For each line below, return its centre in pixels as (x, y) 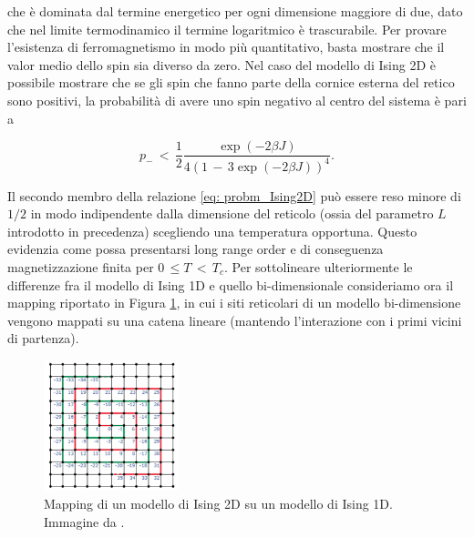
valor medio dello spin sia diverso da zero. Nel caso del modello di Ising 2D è (222, 64)
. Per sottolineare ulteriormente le (319, 266)
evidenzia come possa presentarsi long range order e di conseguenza (196, 249)
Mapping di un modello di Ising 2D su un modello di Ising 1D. (218, 504)
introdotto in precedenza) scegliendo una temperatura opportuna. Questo (212, 231)
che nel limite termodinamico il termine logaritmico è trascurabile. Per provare (227, 29)
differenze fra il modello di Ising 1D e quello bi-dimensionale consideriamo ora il (231, 284)
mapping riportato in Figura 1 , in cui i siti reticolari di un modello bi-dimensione (234, 303)
